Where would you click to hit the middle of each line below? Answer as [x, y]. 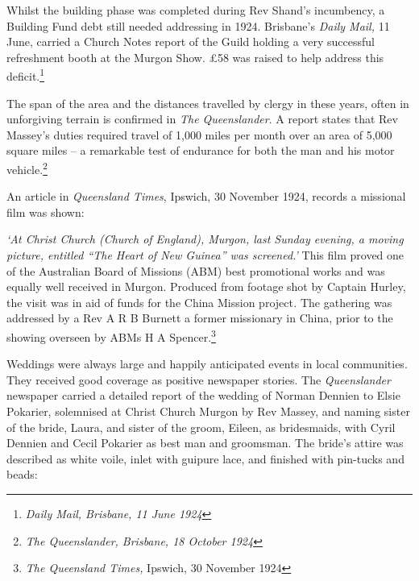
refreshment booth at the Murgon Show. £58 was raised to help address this [195, 57]
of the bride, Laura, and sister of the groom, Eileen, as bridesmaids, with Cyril [201, 427]
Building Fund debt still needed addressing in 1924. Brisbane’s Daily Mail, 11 [198, 25]
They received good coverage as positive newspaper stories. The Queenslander [199, 379]
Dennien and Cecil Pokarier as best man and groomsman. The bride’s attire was [205, 443]
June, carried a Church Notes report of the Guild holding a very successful [191, 41]
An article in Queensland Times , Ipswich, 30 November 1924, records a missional [206, 196]
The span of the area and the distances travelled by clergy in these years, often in [208, 103]
